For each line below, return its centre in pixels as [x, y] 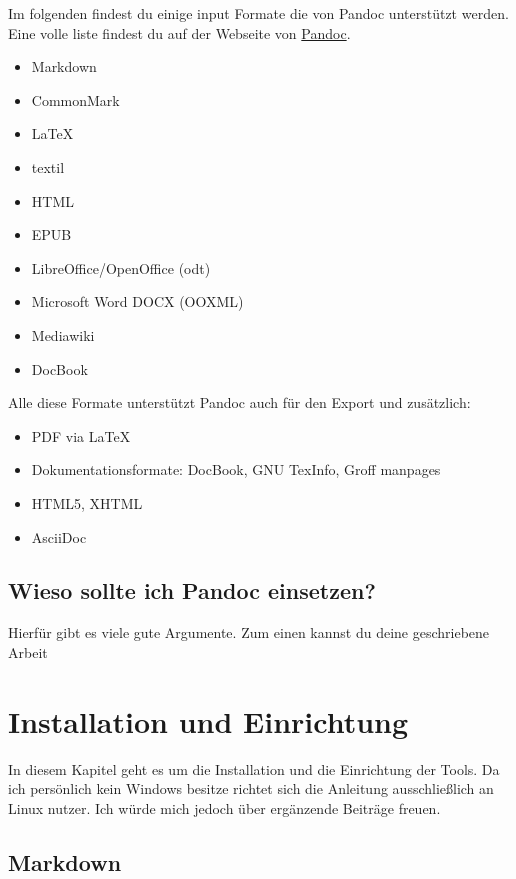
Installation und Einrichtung [208, 720]
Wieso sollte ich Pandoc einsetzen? [192, 590]
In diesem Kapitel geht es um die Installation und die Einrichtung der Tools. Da [254, 768]
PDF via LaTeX [81, 435]
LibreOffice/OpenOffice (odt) [121, 267]
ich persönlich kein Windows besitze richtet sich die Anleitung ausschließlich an [251, 788]
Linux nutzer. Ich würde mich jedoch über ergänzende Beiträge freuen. [224, 807]
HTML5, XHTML [87, 502]
